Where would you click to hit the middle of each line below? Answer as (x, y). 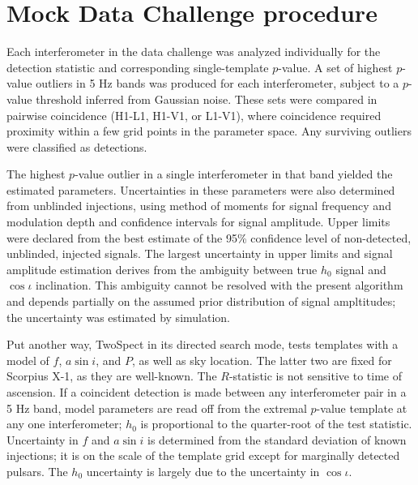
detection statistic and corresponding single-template (138, 67)
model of (28, 360)
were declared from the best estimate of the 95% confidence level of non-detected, (209, 237)
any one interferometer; (64, 424)
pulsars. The (37, 471)
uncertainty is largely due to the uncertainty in (203, 471)
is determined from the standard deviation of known (277, 439)
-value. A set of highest (335, 67)
